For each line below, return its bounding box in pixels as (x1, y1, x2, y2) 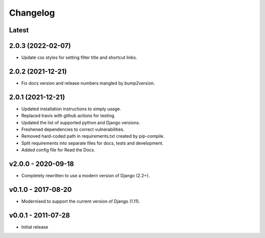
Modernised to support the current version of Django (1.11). (21, 198, 140, 204)
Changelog (9, 7, 55, 18)
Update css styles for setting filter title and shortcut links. (21, 54, 137, 61)
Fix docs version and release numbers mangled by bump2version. (21, 80, 155, 86)
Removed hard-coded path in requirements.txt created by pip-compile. (21, 133, 165, 139)
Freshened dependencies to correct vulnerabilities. (21, 126, 125, 132)
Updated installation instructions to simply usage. (21, 106, 121, 112)
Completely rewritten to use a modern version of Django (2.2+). (21, 173, 150, 179)
